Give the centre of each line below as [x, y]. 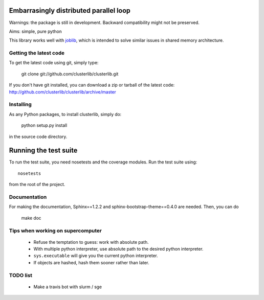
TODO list [21, 275]
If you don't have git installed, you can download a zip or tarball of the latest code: [92, 85]
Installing [20, 104]
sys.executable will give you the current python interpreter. [96, 256]
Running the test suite [43, 150]
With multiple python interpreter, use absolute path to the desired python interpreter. [119, 249]
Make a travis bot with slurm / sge [68, 287]
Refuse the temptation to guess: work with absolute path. [91, 242]
